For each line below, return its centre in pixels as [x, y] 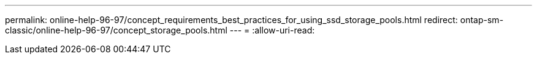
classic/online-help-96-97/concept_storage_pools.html [116, 30]
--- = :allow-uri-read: [272, 30]
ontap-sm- [482, 20]
